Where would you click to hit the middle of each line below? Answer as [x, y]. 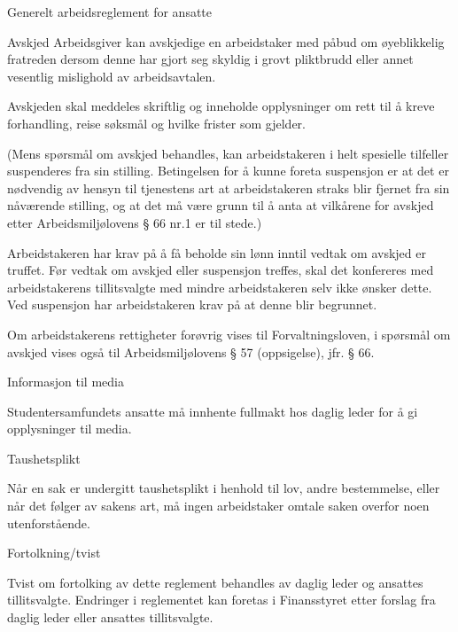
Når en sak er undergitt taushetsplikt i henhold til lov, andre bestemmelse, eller [224, 488]
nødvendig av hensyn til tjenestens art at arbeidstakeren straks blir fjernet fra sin [229, 187]
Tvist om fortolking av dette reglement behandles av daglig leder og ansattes [215, 582]
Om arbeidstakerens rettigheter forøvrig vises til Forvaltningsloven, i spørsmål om [229, 334]
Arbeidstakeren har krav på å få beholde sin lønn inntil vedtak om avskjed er [217, 252]
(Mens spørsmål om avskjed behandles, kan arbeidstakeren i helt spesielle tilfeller [228, 153]
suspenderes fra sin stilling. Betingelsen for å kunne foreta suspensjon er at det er [228, 171]
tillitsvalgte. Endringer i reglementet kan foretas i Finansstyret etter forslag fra [221, 600]
